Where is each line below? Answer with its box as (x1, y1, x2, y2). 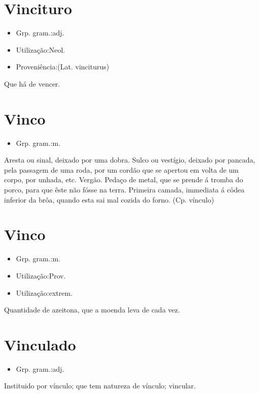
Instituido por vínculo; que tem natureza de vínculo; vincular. (4, 380, 196, 391)
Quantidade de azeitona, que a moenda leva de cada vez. (4, 304, 180, 315)
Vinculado (4, 334, 76, 354)
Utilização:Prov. (16, 270, 66, 281)
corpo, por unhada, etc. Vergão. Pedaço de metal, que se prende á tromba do (4, 174, 243, 185)
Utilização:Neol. (16, 44, 65, 55)
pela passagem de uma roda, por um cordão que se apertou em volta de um (4, 164, 239, 175)
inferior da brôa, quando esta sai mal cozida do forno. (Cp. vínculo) (4, 194, 214, 205)
